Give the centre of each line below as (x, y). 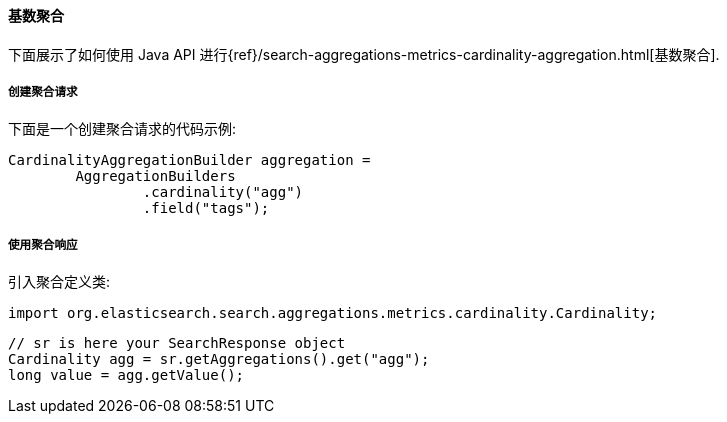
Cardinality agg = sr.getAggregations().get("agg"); (219, 359)
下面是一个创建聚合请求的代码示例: (122, 129)
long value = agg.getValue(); (126, 375)
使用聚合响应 (43, 244)
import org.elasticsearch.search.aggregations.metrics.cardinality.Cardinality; (333, 313)
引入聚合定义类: (59, 282)
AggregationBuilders (155, 176)
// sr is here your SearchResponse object (177, 343)
